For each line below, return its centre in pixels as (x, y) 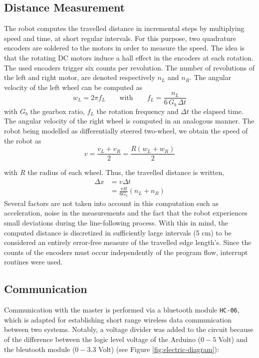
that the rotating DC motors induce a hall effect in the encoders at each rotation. (129, 57)
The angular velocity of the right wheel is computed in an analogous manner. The (129, 121)
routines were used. (33, 262)
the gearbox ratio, (57, 111)
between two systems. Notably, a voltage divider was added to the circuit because (129, 329)
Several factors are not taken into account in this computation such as (111, 203)
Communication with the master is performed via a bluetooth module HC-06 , (122, 310)
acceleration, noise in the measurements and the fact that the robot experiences (126, 213)
